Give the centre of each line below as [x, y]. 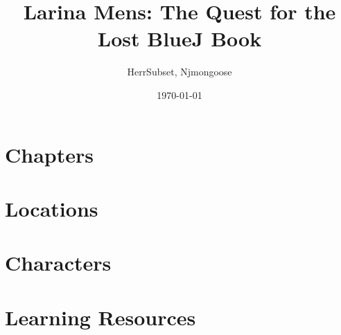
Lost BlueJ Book [180, 38]
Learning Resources [100, 317]
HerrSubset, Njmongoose [180, 72]
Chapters [49, 154]
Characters [58, 263]
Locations [52, 208]
